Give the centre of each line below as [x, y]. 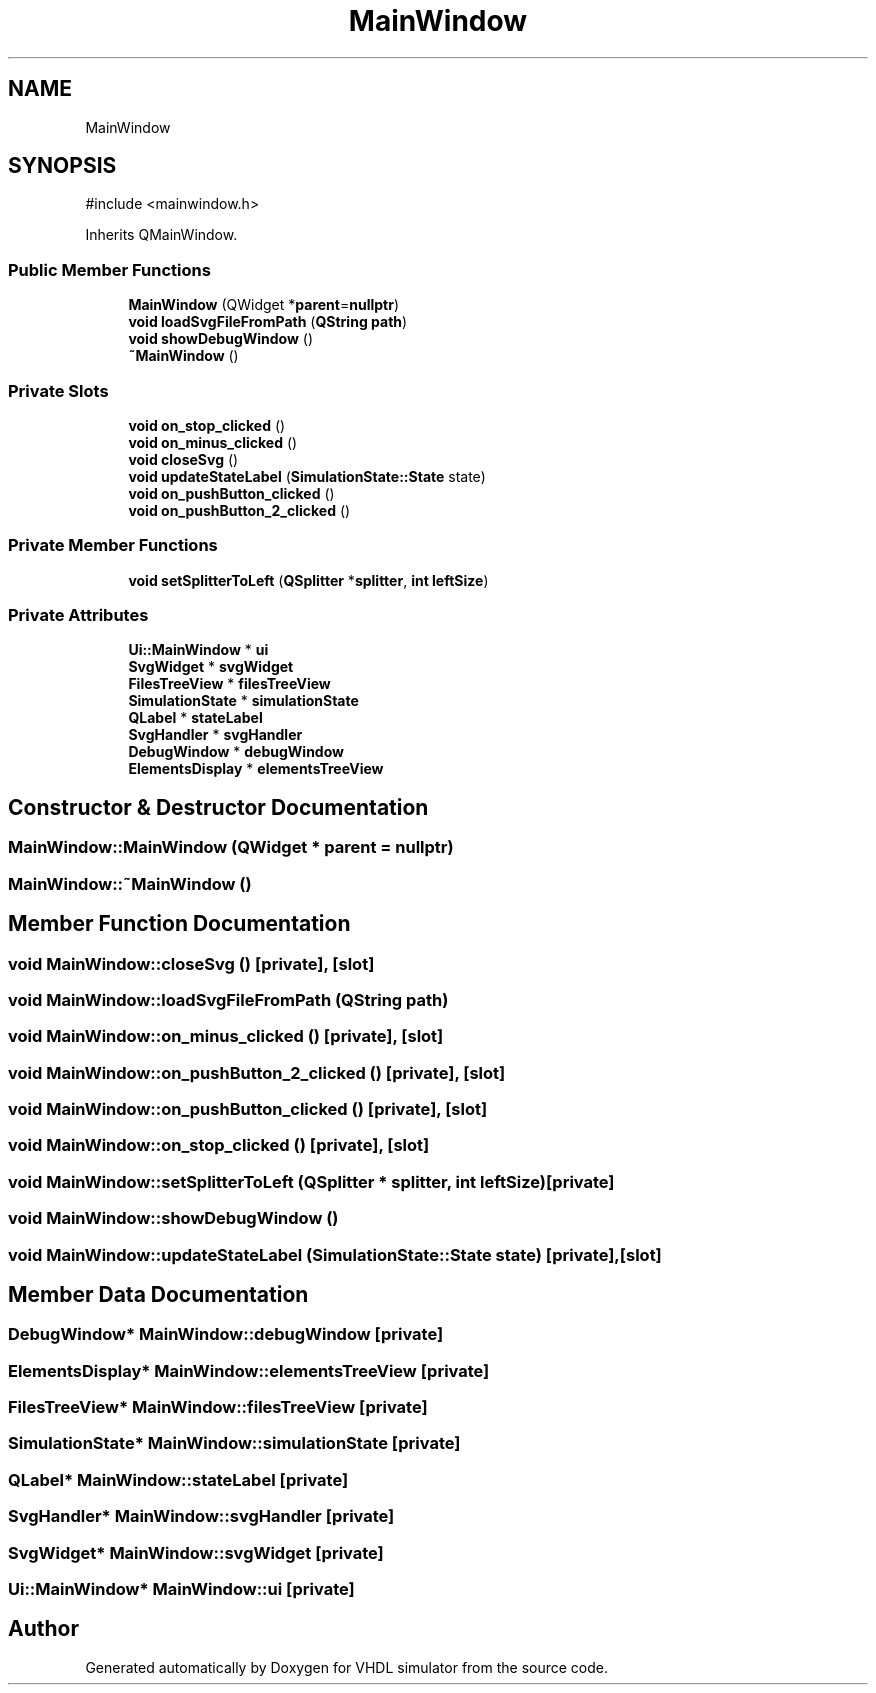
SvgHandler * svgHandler [215, 735]
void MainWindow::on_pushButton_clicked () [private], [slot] [248, 1109]
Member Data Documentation [158, 1294]
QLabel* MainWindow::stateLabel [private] [178, 1479]
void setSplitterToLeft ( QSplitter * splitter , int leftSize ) [308, 580]
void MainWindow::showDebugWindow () [173, 1218]
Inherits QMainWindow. [161, 235]
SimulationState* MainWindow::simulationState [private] [234, 1443]
